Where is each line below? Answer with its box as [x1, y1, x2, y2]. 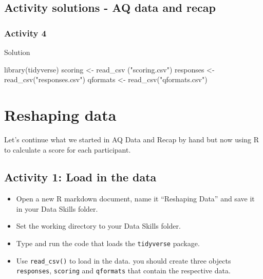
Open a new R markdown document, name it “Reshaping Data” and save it [16, 193, 255, 204]
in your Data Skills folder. [16, 203, 98, 214]
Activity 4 [4, 26, 47, 39]
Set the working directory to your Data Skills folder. [16, 220, 181, 231]
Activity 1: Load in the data [4, 169, 157, 185]
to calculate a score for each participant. [4, 144, 131, 155]
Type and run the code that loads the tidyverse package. [16, 238, 200, 249]
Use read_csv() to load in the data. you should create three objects [16, 255, 231, 266]
